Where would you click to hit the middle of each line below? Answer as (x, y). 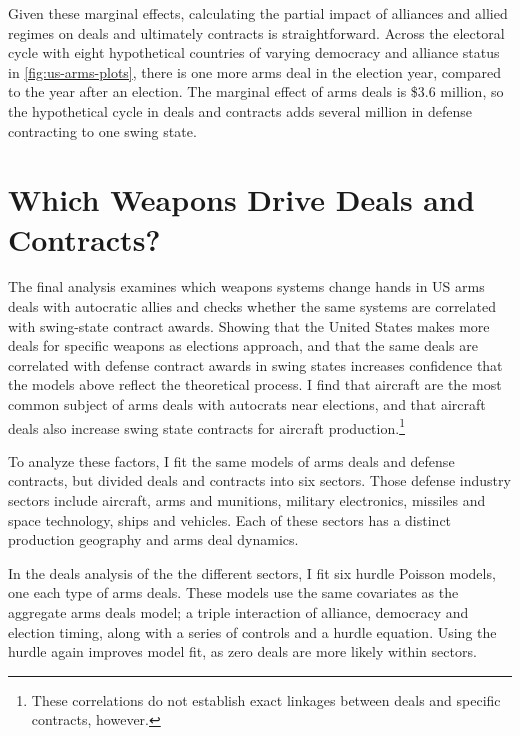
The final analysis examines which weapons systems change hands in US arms (246, 286)
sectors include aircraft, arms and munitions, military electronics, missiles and (247, 500)
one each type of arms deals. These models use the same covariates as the (233, 592)
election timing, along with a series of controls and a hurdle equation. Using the (252, 631)
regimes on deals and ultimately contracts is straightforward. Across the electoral (256, 32)
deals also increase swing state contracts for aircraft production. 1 (206, 426)
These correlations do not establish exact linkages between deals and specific (266, 699)
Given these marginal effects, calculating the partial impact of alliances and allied (258, 13)
